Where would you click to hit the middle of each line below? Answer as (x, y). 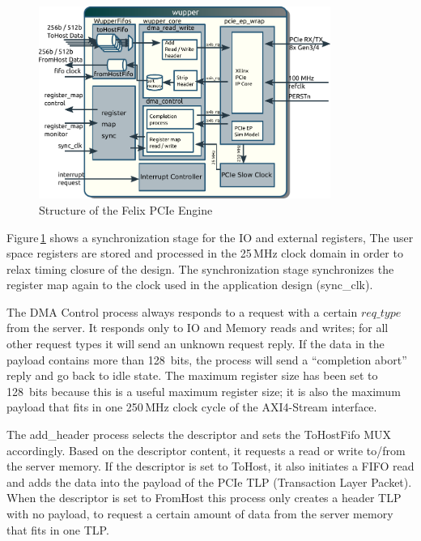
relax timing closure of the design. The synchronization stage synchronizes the (200, 268)
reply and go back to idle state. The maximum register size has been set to (192, 375)
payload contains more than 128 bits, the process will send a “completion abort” (207, 359)
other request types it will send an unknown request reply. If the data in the (196, 344)
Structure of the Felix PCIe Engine (126, 209)
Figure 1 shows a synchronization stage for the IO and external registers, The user (210, 237)
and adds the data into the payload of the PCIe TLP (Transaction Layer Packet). (209, 481)
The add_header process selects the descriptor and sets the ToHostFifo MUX (199, 435)
